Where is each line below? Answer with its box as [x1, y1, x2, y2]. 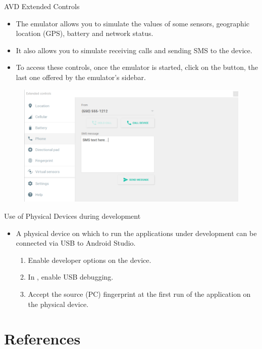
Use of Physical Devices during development [4, 211, 141, 221]
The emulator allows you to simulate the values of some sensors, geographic [16, 18, 249, 28]
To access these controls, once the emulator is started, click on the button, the [16, 62, 258, 72]
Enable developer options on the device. [28, 254, 151, 265]
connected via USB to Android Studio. [16, 238, 136, 248]
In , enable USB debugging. [28, 272, 114, 282]
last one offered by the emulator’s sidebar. [16, 71, 146, 82]
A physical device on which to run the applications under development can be [16, 227, 257, 238]
